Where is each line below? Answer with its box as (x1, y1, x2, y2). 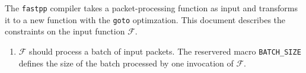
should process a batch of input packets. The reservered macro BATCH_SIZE (29, 45, 301, 57)
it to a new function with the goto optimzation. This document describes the (5, 13, 286, 26)
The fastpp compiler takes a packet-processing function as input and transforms (5, 2, 298, 14)
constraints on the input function (5, 25, 125, 37)
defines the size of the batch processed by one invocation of (18, 56, 234, 69)
